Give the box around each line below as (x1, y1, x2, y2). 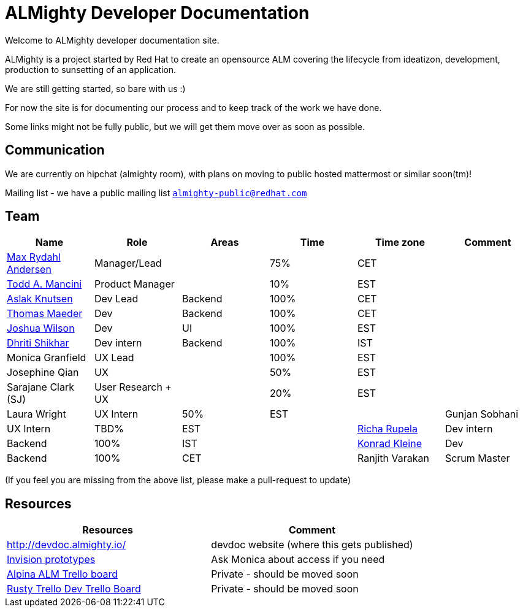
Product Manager (94, 278, 175, 291)
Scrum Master (445, 452, 510, 465)
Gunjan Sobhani (445, 408, 519, 421)
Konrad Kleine (357, 437, 422, 450)
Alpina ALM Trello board (7, 568, 118, 581)
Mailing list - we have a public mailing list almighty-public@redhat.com (5, 187, 307, 198)
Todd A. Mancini (7, 278, 82, 291)
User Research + (94, 381, 172, 394)
